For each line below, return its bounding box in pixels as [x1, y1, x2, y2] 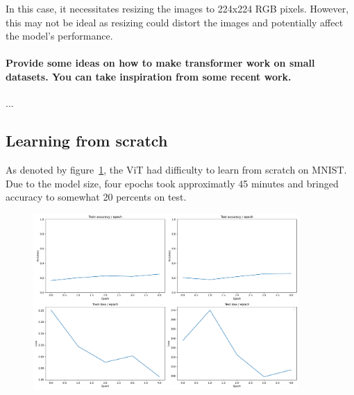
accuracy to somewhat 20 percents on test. [6, 190, 187, 204]
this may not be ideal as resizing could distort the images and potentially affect [6, 15, 344, 29]
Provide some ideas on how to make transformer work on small [6, 56, 315, 70]
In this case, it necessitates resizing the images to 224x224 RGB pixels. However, [6, 1, 349, 15]
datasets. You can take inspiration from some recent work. [6, 69, 292, 83]
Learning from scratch [6, 130, 168, 151]
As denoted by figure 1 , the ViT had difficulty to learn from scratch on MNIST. [6, 162, 347, 176]
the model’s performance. [6, 28, 113, 43]
